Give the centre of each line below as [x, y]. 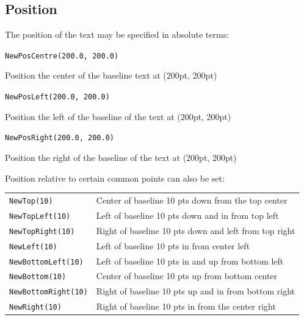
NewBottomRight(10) [49, 292]
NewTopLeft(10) [40, 216]
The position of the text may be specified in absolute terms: [117, 34]
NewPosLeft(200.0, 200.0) [57, 97]
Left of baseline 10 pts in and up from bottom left [190, 261]
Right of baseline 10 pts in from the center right [186, 306]
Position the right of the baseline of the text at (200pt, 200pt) [121, 157]
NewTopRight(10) [42, 231]
